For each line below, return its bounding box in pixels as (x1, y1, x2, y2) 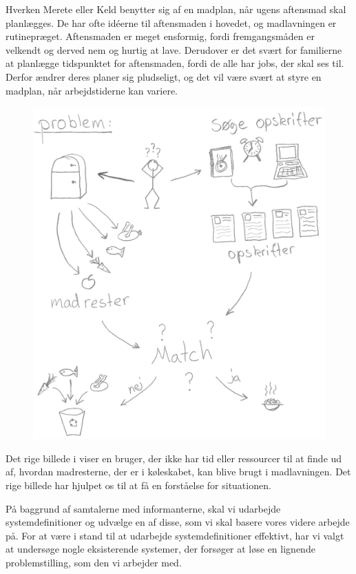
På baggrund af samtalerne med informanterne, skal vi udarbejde (6, 501, 281, 515)
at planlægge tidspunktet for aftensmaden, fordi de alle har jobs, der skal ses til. (6, 56, 344, 70)
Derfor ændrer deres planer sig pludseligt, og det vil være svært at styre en (6, 69, 322, 83)
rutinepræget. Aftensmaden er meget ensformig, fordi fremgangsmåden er (6, 29, 315, 43)
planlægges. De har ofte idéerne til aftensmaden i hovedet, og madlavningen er (6, 15, 337, 30)
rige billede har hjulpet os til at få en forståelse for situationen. (6, 478, 271, 493)
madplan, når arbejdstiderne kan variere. (6, 83, 178, 97)
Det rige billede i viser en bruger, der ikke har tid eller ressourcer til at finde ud (6, 451, 342, 465)
